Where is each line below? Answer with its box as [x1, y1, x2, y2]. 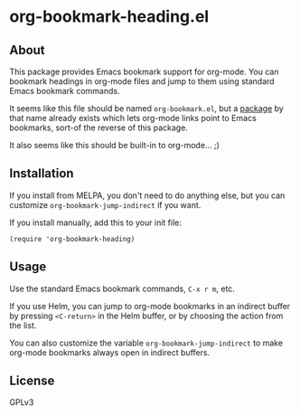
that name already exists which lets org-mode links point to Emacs [9, 113, 258, 123]
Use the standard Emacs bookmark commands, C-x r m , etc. [9, 283, 235, 294]
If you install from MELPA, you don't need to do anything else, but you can [9, 190, 286, 201]
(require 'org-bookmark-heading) [9, 234, 136, 243]
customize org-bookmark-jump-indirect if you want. [9, 199, 202, 210]
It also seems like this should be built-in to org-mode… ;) [9, 140, 220, 150]
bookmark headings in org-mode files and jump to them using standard [9, 76, 275, 87]
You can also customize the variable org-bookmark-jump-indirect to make [9, 337, 283, 348]
